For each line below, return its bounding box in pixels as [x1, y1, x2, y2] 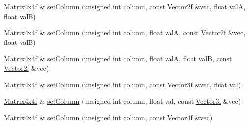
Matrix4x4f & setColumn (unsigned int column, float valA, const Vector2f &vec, [4, 27, 246, 38]
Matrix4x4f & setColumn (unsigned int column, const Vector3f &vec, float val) [4, 79, 241, 89]
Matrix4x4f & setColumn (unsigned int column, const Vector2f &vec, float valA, [4, 1, 246, 11]
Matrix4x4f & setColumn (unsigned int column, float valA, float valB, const [4, 53, 232, 63]
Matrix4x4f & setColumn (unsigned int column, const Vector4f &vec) [4, 112, 213, 122]
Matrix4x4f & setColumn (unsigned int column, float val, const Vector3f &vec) [4, 96, 241, 106]
